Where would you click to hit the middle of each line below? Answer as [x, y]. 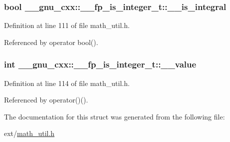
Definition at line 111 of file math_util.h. [67, 25]
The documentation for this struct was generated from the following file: [115, 116]
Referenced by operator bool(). [51, 42]
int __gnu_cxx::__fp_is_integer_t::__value [100, 64]
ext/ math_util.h [29, 133]
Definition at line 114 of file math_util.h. [67, 83]
